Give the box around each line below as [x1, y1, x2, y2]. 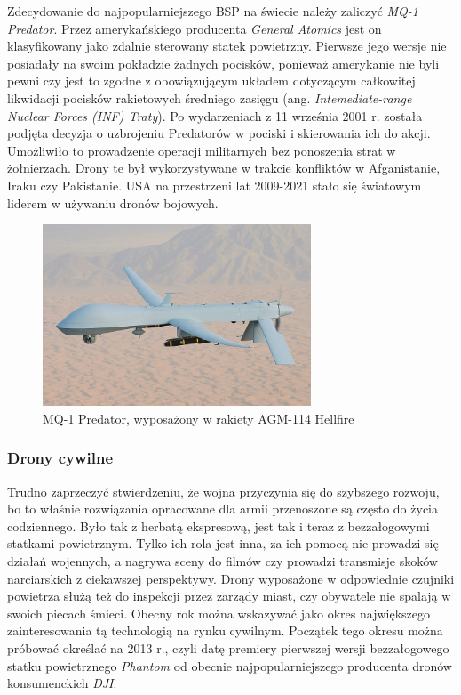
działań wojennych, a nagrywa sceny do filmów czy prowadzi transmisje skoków [7, 551, 438, 570]
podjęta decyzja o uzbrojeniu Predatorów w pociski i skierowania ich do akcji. [7, 124, 431, 142]
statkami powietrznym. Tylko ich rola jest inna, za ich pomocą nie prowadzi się [7, 534, 439, 553]
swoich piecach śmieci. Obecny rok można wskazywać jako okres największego [7, 603, 430, 622]
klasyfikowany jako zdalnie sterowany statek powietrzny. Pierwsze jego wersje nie [7, 36, 447, 55]
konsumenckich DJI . [7, 674, 117, 692]
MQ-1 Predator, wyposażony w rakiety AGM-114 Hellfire [43, 408, 354, 427]
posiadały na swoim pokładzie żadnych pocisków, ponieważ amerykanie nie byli [7, 53, 440, 72]
